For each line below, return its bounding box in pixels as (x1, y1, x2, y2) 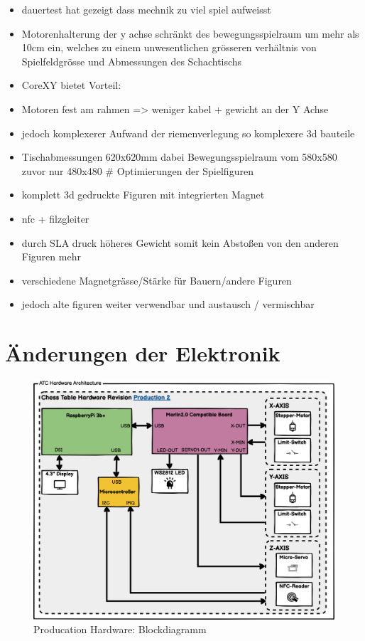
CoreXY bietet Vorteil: (21, 78, 121, 92)
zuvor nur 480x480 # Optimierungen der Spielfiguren (21, 163, 254, 178)
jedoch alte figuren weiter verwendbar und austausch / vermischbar (21, 297, 315, 312)
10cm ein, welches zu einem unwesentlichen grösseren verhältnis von (21, 40, 317, 55)
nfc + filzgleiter (21, 211, 89, 226)
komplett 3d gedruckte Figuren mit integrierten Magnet (21, 187, 265, 202)
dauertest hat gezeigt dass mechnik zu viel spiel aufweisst (21, 2, 271, 16)
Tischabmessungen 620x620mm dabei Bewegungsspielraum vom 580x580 (21, 149, 337, 164)
